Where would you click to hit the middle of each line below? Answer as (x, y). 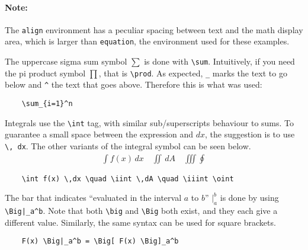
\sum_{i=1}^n (47, 104)
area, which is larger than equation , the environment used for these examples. (147, 41)
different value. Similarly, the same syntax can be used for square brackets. (140, 222)
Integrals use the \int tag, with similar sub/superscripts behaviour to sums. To (150, 122)
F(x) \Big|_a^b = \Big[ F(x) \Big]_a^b (100, 241)
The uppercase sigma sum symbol (66, 61)
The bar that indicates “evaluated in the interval (93, 198)
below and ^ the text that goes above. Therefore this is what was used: (134, 84)
